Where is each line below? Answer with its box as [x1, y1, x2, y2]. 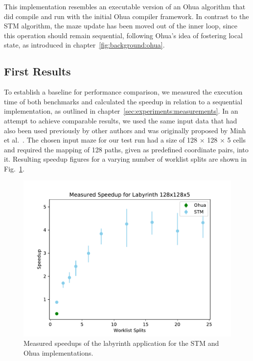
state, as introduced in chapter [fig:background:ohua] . [4, 40, 165, 50]
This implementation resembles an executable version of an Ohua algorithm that [4, 1, 246, 11]
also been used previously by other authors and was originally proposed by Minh [4, 125, 246, 135]
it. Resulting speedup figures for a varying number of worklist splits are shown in [4, 154, 247, 164]
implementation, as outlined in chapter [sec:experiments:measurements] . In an [4, 106, 238, 116]
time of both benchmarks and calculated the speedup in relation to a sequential [4, 96, 243, 106]
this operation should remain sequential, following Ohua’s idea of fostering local [4, 30, 243, 40]
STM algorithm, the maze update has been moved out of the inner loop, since [4, 21, 238, 31]
